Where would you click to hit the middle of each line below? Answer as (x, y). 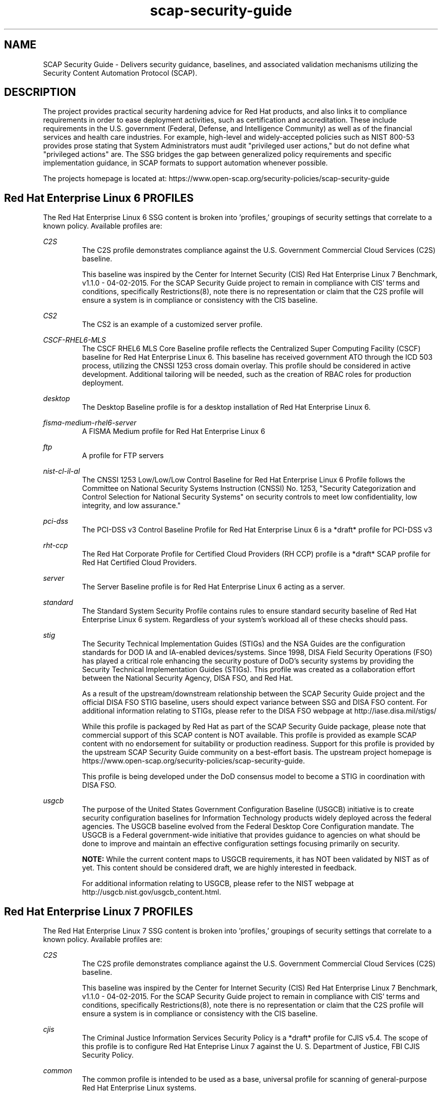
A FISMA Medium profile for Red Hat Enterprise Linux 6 (174, 431)
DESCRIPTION (40, 92)
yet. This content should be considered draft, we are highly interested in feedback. (219, 868)
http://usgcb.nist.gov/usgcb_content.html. (152, 892)
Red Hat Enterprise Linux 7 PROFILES (99, 911)
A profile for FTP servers (123, 456)
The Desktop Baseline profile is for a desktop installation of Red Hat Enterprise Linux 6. (226, 407)
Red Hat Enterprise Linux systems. (139, 1088)
